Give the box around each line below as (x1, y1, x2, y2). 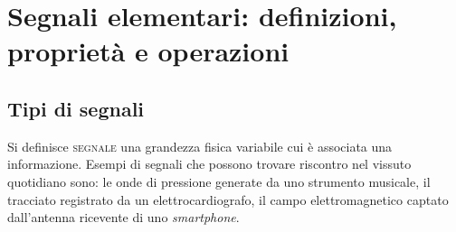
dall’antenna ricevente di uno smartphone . (7, 208, 240, 227)
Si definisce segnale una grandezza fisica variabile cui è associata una (7, 136, 393, 155)
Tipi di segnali (7, 94, 145, 122)
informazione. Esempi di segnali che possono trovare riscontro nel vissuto (7, 154, 412, 173)
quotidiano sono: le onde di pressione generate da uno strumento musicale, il (7, 172, 431, 190)
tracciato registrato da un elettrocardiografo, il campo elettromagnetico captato (7, 190, 449, 209)
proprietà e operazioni (7, 32, 290, 70)
